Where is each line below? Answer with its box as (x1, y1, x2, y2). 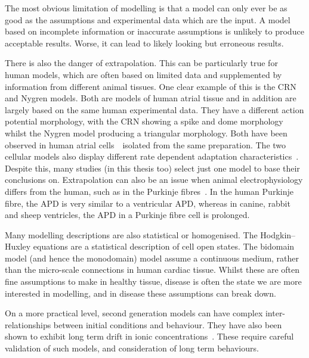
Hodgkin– (260, 228, 296, 241)
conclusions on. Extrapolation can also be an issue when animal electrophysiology (5, 173, 303, 186)
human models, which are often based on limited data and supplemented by (5, 68, 282, 80)
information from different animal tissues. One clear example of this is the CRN (5, 80, 296, 92)
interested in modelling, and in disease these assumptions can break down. (5, 287, 276, 299)
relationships (5, 318, 51, 331)
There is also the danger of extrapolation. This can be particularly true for (5, 57, 278, 69)
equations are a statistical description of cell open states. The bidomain (33, 240, 295, 253)
